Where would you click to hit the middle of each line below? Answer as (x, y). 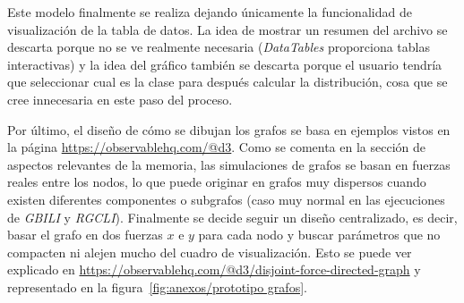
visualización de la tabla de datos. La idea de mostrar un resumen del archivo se (228, 29)
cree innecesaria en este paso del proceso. (120, 99)
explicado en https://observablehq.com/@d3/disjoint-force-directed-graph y (214, 269)
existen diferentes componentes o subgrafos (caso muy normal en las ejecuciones (226, 199)
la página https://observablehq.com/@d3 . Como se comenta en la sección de (216, 147)
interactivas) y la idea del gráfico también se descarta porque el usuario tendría (225, 64)
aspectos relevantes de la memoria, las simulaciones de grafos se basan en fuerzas (229, 164)
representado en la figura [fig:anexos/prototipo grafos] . (157, 286)
